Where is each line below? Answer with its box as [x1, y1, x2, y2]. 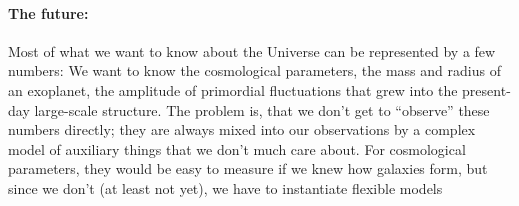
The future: [8, 2, 89, 23]
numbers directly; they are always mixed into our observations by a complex [8, 119, 476, 140]
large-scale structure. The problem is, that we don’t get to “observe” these [34, 99, 490, 120]
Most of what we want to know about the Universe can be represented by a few [8, 40, 496, 61]
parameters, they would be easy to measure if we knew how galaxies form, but [8, 158, 488, 179]
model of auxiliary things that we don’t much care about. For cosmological [8, 138, 466, 159]
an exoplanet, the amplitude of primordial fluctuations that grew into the [8, 79, 458, 100]
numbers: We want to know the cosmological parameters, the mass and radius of [8, 60, 501, 81]
